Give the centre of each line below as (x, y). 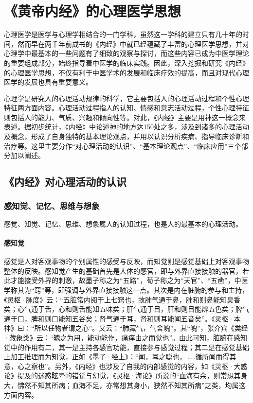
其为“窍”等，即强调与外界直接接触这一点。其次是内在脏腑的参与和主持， (133, 290)
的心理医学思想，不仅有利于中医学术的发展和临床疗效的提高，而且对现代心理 (126, 72)
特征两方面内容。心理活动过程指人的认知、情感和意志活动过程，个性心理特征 (126, 108)
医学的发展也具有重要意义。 (48, 82)
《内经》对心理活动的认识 (65, 182)
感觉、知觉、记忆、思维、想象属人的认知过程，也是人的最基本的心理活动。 (123, 223)
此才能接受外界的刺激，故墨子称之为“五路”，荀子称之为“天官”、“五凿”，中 (123, 280)
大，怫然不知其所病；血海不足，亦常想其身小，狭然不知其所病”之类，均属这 (125, 385)
